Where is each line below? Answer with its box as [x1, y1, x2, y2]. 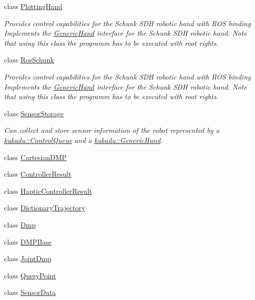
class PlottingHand [4, 1, 62, 11]
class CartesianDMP [4, 152, 67, 162]
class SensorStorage [4, 108, 64, 118]
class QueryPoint [4, 270, 56, 280]
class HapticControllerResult [4, 185, 92, 196]
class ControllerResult [4, 169, 71, 179]
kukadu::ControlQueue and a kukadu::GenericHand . [4, 134, 163, 145]
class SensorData [4, 287, 56, 297]
